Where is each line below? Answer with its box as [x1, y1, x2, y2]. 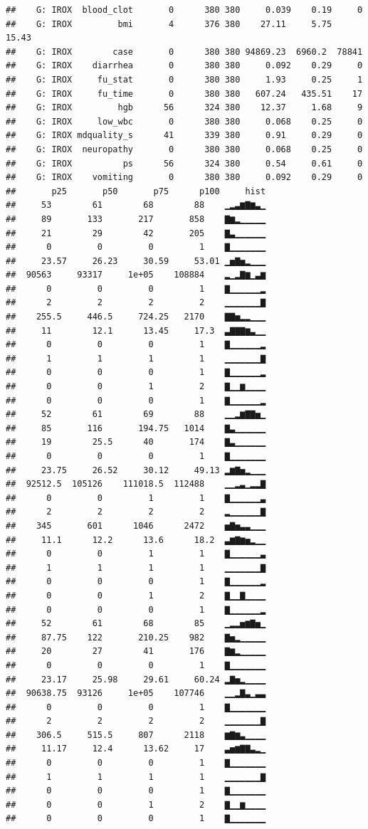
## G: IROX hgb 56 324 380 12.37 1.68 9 [6, 102, 363, 113]
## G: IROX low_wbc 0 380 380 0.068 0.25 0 [6, 116, 363, 127]
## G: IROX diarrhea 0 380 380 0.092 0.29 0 [6, 60, 363, 71]
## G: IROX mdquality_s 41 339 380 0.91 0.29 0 [6, 130, 363, 141]
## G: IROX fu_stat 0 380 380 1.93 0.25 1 [6, 74, 363, 85]
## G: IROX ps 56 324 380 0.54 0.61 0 [6, 158, 363, 169]
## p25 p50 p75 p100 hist [6, 186, 266, 196]
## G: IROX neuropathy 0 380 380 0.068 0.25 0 [6, 144, 363, 154]
